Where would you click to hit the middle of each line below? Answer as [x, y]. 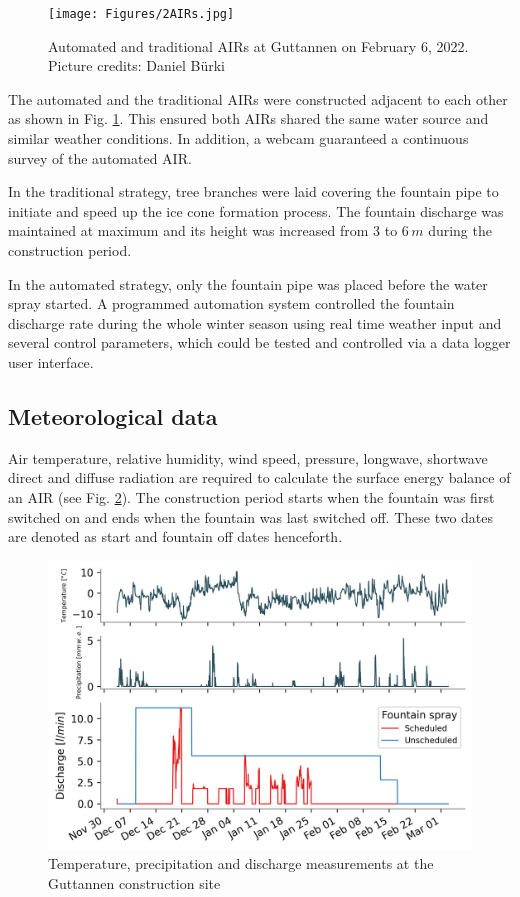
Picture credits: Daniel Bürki [136, 65]
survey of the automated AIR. [100, 157]
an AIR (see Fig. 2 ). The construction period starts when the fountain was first [251, 496]
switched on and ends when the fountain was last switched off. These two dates [251, 516]
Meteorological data [113, 415]
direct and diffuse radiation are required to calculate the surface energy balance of [259, 477]
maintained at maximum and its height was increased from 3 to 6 [208, 230]
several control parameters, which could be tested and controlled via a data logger [259, 342]
